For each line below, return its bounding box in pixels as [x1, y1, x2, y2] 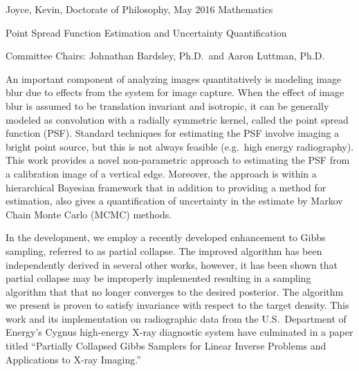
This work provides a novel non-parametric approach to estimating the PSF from [6, 153, 350, 167]
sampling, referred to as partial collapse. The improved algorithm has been [6, 243, 322, 258]
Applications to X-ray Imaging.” [6, 352, 141, 366]
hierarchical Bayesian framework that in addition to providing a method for [6, 180, 326, 194]
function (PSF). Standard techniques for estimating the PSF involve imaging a [6, 126, 340, 140]
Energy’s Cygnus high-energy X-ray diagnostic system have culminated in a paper [6, 325, 353, 339]
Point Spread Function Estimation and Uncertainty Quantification [6, 25, 287, 39]
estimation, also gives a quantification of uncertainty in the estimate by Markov [6, 193, 343, 208]
